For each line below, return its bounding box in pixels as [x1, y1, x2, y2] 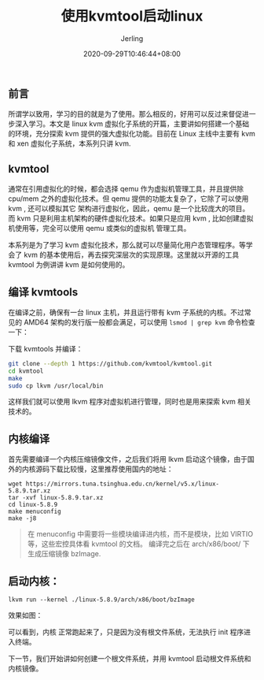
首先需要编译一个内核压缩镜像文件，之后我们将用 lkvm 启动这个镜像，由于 [8, 455, 248, 464]
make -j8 [8, 515, 37, 522]
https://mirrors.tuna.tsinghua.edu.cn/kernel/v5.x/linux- [25, 480, 220, 489]
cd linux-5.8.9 [8, 501, 58, 509]
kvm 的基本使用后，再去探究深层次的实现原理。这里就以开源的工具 [23, 250, 240, 260]
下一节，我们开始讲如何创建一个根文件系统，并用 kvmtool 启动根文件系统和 [8, 654, 251, 663]
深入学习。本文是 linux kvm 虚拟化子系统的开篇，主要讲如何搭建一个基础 [14, 119, 250, 128]
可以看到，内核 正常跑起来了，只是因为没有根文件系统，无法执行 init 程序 [8, 627, 244, 637]
